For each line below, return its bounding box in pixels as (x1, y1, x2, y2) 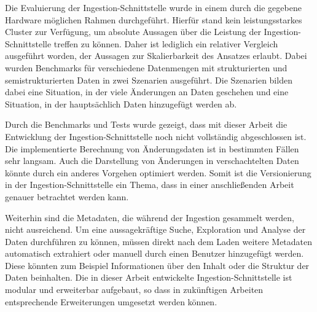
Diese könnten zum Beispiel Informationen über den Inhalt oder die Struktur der (5, 259, 310, 271)
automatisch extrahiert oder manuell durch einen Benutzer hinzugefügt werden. (5, 247, 304, 260)
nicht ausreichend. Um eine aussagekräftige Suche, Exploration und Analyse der (5, 223, 306, 236)
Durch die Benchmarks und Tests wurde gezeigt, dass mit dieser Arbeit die (5, 118, 288, 131)
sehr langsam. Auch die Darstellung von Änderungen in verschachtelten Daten (5, 154, 299, 167)
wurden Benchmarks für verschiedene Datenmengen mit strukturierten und (5, 61, 288, 74)
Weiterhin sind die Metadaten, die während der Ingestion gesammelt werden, (5, 211, 294, 224)
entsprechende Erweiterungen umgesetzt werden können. (5, 295, 217, 308)
